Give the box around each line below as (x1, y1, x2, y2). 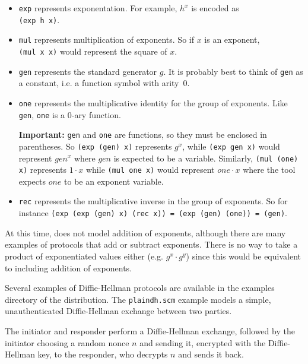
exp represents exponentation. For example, (18, 2, 177, 14)
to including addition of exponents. (5, 261, 132, 274)
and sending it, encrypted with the (139, 336, 266, 349)
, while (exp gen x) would (182, 140, 280, 152)
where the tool (243, 163, 296, 176)
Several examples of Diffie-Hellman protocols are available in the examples (5, 281, 275, 294)
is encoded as (191, 2, 239, 14)
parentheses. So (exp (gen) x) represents (18, 140, 172, 152)
